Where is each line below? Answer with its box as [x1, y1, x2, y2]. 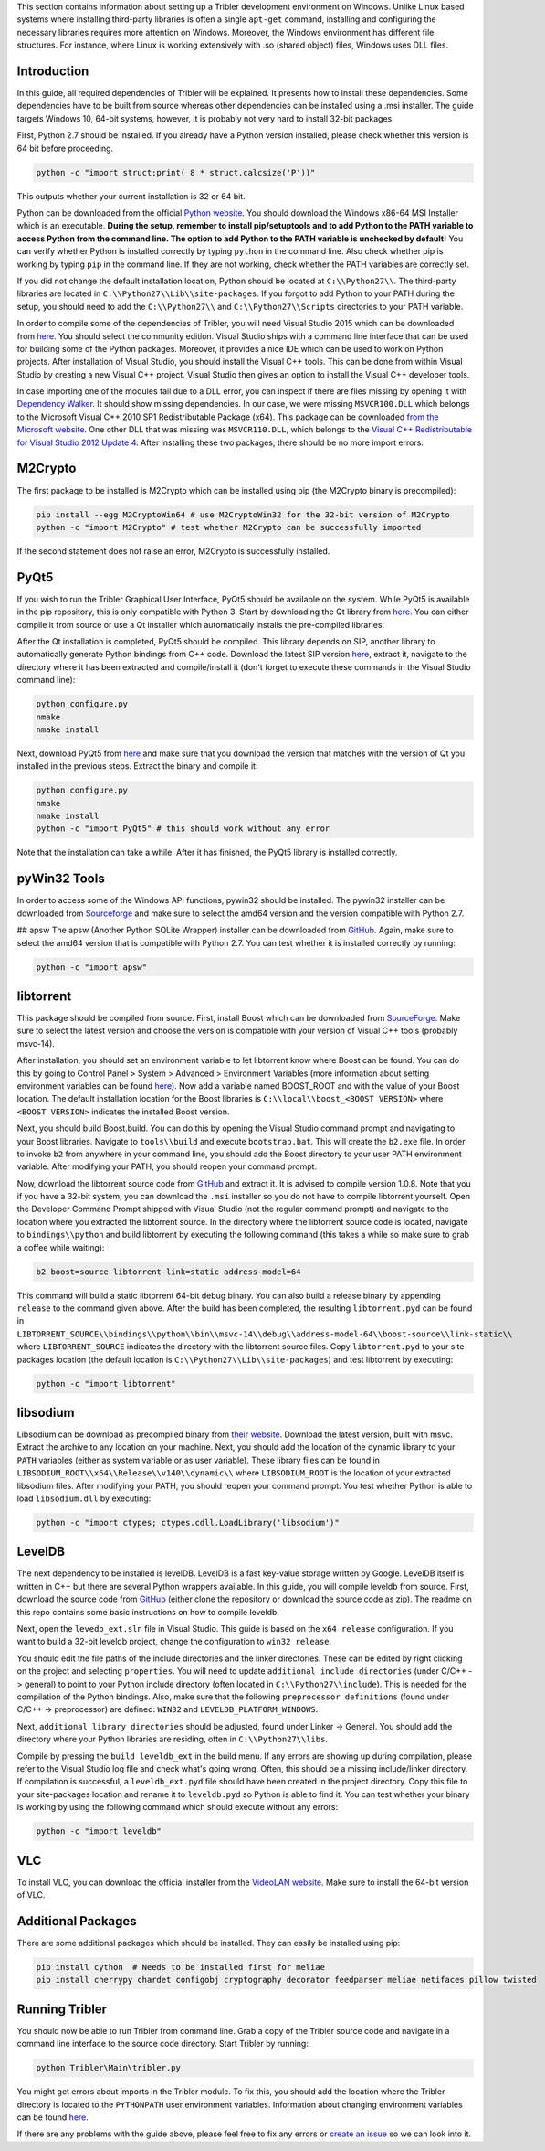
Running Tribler [16, 2001, 108, 2017]
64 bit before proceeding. [16, 143, 114, 154]
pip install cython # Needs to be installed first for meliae [36, 1962, 326, 1972]
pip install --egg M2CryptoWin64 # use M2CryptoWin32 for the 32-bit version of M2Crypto [36, 509, 451, 520]
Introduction [16, 63, 89, 79]
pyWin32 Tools [16, 871, 105, 887]
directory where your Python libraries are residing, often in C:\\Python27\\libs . [16, 1733, 329, 1745]
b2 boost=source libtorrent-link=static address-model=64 [36, 1266, 301, 1277]
